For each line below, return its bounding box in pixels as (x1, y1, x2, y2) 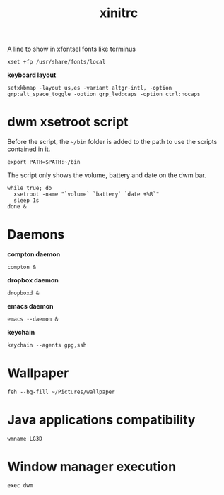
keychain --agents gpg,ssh (7, 342, 87, 349)
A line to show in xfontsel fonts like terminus (7, 44, 136, 54)
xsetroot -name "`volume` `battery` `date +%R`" (13, 191, 160, 198)
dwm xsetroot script (7, 114, 129, 130)
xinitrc (99, 5, 138, 21)
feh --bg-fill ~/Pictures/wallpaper (7, 388, 115, 395)
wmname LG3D (7, 435, 42, 442)
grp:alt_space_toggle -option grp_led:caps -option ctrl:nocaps (7, 90, 201, 98)
